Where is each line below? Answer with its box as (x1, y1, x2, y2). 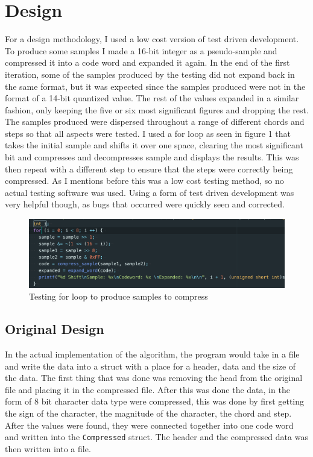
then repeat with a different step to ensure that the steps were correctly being (5, 162, 293, 175)
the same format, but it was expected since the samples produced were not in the (5, 80, 306, 92)
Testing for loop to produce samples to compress (29, 290, 208, 303)
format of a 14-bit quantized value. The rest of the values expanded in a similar (5, 92, 299, 104)
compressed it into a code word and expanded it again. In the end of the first (5, 56, 290, 69)
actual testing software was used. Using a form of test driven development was (5, 186, 294, 198)
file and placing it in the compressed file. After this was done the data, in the (5, 383, 290, 396)
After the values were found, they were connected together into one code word (5, 418, 294, 431)
